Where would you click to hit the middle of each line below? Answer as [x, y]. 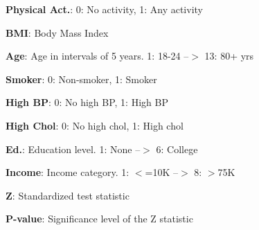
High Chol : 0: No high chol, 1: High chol [95, 125]
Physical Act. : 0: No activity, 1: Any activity [104, 9]
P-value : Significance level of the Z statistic [99, 219]
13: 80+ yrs [229, 56]
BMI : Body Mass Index [57, 32]
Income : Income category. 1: [68, 172]
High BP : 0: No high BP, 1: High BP [87, 102]
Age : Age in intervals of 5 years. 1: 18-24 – [97, 56]
